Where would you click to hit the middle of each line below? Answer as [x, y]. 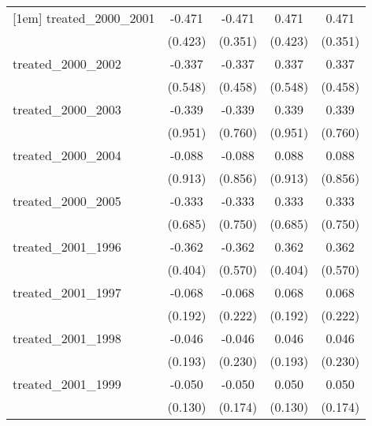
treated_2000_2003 [67, 109]
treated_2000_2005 [67, 201]
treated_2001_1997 [67, 292]
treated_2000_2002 [67, 64]
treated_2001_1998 [67, 338]
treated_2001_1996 [67, 247]
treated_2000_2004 [67, 155]
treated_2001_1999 [67, 384]
